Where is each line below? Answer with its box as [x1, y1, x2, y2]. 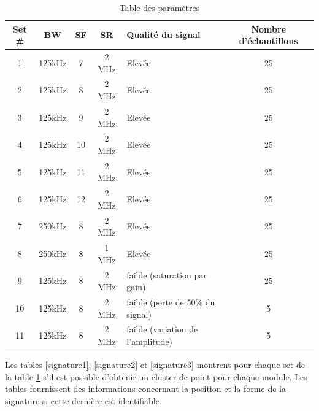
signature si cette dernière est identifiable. [5, 394, 162, 407]
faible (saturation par [126, 268, 207, 281]
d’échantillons [239, 34, 298, 47]
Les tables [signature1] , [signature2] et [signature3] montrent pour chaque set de [5, 358, 305, 371]
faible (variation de [126, 323, 198, 336]
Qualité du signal [126, 28, 201, 41]
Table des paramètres [119, 1, 200, 13]
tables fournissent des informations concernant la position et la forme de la [5, 382, 286, 395]
